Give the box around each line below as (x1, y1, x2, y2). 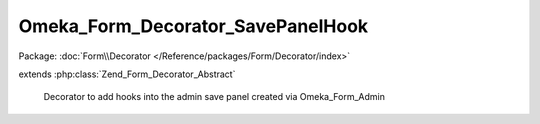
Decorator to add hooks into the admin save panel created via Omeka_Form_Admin (43, 91, 385, 103)
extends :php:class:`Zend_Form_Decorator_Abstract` (18, 68, 236, 80)
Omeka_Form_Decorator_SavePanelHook (18, 15, 369, 37)
